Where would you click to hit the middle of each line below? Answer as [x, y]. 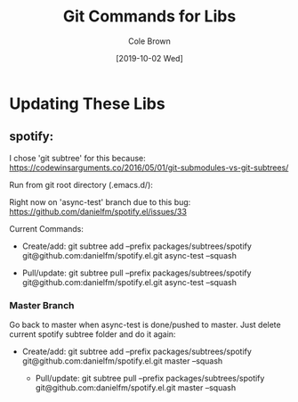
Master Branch [42, 305]
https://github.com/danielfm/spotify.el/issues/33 [98, 211]
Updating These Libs [88, 103]
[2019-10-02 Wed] [149, 58]
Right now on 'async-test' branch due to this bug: [100, 201]
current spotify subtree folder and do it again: [93, 334]
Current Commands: [47, 228]
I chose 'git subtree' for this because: [77, 158]
